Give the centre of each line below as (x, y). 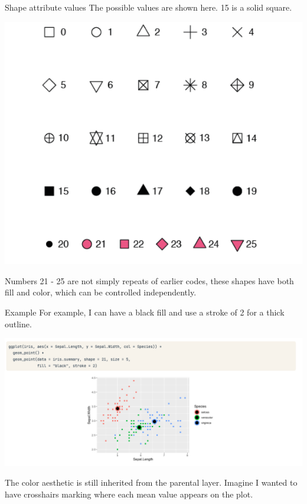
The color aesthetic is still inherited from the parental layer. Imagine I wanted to (151, 482)
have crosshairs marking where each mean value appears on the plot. (129, 494)
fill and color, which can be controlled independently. (101, 292)
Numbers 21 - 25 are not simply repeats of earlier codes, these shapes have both (149, 280)
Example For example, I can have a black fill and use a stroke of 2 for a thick (145, 312)
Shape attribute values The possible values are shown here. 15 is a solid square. (148, 7)
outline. (18, 323)
